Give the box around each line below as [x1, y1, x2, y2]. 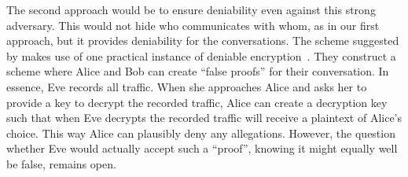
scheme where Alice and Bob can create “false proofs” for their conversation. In [6, 63, 389, 79]
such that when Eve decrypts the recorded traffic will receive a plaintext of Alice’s [6, 109, 402, 126]
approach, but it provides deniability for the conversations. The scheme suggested [6, 32, 399, 49]
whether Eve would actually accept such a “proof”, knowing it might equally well [6, 140, 398, 157]
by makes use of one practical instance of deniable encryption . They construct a [6, 47, 396, 64]
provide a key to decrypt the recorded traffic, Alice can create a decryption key [6, 94, 388, 110]
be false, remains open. [6, 155, 116, 171]
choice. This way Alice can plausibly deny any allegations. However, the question [6, 124, 395, 141]
